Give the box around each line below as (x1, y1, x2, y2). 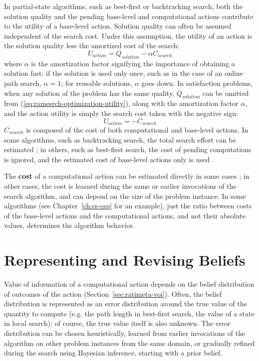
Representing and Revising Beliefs (4, 250, 245, 270)
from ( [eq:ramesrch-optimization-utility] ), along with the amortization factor (4, 98, 238, 108)
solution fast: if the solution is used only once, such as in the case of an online (4, 68, 243, 78)
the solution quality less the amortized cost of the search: (4, 40, 180, 51)
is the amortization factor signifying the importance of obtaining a (31, 58, 235, 68)
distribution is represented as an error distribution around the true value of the (4, 298, 247, 309)
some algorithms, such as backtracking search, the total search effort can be (4, 134, 236, 145)
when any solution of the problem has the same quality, (4, 87, 174, 98)
